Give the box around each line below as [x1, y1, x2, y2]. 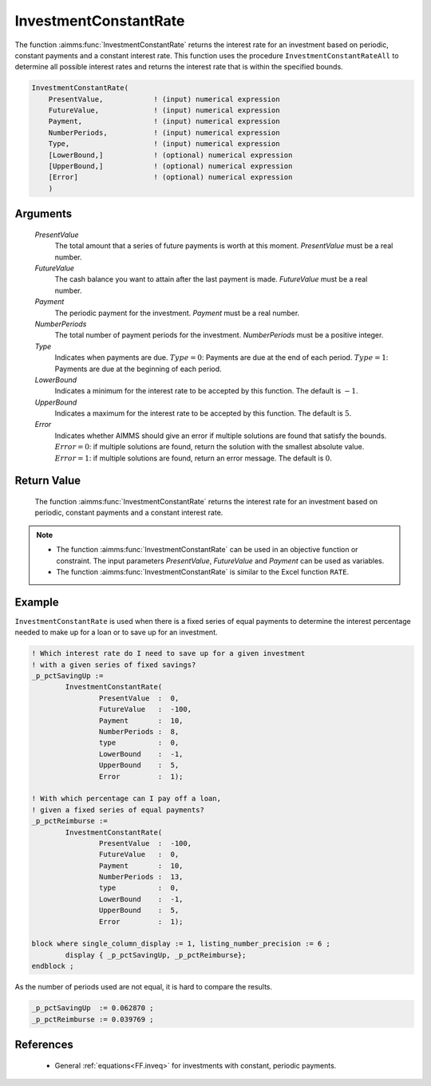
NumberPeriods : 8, [98, 727, 180, 737]
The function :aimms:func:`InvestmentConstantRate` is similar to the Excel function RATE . [56, 567, 350, 576]
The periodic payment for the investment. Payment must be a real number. [54, 308, 300, 318]
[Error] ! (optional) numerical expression [48, 172, 293, 182]
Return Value [14, 474, 81, 488]
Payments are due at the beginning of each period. [54, 364, 223, 373]
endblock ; [31, 962, 74, 971]
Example [14, 595, 59, 609]
